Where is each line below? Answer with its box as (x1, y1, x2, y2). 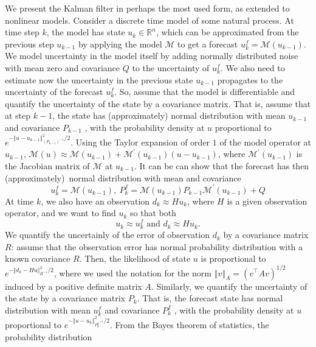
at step (5, 109, 31, 122)
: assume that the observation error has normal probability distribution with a (11, 240, 303, 253)
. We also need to (220, 61, 285, 74)
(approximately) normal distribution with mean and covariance (5, 171, 241, 184)
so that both (130, 206, 177, 219)
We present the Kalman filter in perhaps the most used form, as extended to (5, 2, 290, 14)
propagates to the (217, 73, 283, 86)
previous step (5, 37, 54, 50)
